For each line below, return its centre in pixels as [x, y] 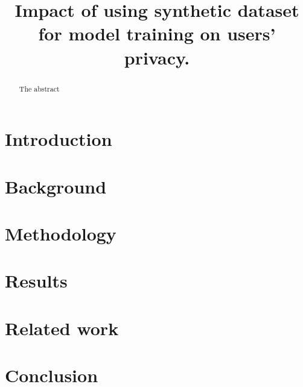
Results [36, 281]
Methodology [61, 233]
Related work [62, 328]
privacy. [157, 57]
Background [56, 186]
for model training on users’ [157, 33]
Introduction [59, 139]
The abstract [39, 88]
